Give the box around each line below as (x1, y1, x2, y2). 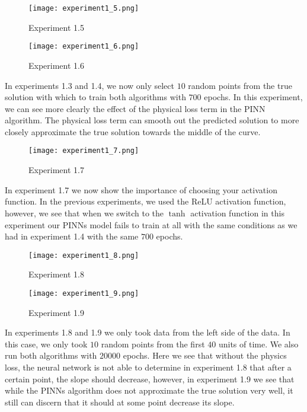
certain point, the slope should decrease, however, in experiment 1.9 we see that (5, 372, 295, 385)
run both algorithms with (5, 349, 97, 362)
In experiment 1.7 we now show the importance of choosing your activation (5, 183, 277, 196)
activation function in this (190, 206, 284, 219)
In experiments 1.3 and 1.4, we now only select (5, 79, 174, 91)
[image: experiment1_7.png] (28, 146, 139, 155)
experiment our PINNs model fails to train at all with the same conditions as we (5, 218, 298, 231)
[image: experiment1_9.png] (28, 289, 139, 298)
